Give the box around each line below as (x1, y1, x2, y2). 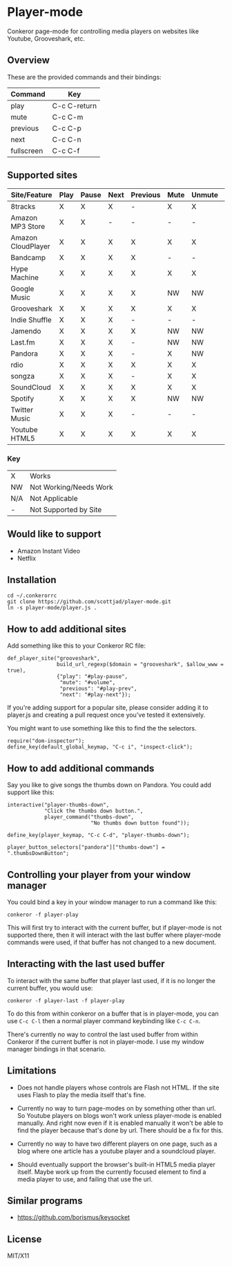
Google (10, 284, 35, 293)
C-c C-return (52, 101, 97, 111)
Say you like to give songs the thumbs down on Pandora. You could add (7, 781, 212, 789)
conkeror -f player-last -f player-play (7, 997, 126, 1004)
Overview (7, 55, 50, 66)
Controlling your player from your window (7, 869, 191, 881)
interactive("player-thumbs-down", (7, 802, 110, 809)
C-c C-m (52, 112, 84, 122)
